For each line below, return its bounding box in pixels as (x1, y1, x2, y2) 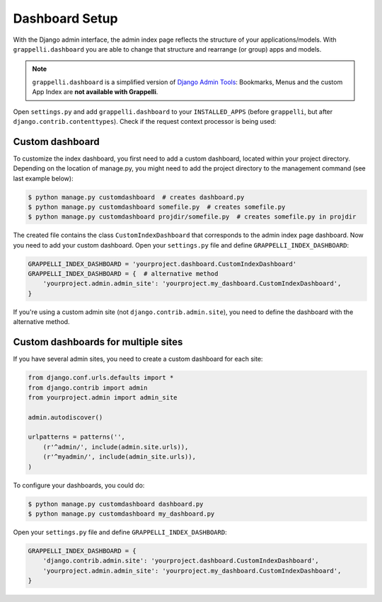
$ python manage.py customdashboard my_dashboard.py (28, 510, 215, 518)
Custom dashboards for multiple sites (13, 336, 183, 348)
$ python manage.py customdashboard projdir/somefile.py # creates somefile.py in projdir (28, 213, 357, 221)
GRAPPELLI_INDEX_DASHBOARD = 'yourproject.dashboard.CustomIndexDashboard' (28, 260, 297, 268)
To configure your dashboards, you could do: (13, 481, 145, 490)
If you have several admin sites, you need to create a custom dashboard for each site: (13, 354, 263, 364)
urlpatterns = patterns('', (28, 433, 125, 441)
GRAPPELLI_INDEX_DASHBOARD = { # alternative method (28, 270, 219, 278)
